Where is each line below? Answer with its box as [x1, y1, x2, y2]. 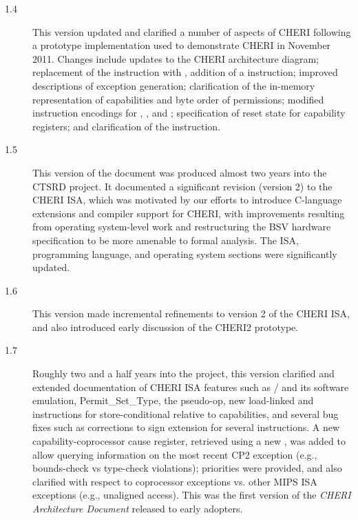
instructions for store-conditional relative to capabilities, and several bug [32, 406, 339, 421]
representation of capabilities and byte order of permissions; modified [32, 92, 324, 106]
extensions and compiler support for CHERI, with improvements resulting [32, 206, 345, 220]
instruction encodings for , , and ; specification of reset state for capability [32, 106, 346, 120]
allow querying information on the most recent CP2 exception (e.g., [32, 447, 317, 461]
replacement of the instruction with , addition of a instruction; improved [32, 65, 338, 79]
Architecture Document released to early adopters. [32, 501, 243, 515]
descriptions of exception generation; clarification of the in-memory [32, 78, 315, 92]
